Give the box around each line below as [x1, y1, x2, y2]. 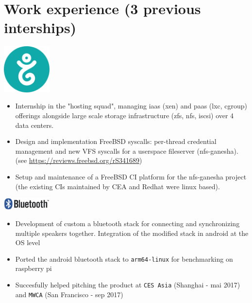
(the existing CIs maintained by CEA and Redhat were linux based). [15, 181, 220, 191]
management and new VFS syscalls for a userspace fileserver [15, 145, 195, 156]
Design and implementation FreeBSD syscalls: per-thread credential [15, 136, 217, 146]
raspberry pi [15, 263, 52, 273]
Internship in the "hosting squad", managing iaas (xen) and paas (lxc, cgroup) [15, 101, 248, 111]
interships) [4, 18, 77, 37]
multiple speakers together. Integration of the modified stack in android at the [15, 228, 249, 238]
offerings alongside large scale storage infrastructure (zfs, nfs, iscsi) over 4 [15, 110, 234, 120]
